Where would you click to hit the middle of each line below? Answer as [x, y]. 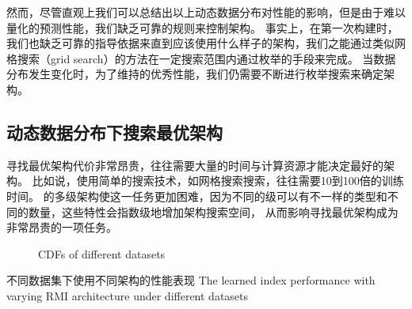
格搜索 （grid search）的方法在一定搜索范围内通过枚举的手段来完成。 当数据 [201, 58]
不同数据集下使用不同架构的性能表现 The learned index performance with [191, 280]
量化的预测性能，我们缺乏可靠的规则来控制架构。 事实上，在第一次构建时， [202, 27]
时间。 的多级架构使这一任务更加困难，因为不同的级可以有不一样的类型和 [197, 196]
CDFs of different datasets [102, 253]
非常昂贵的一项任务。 [62, 227]
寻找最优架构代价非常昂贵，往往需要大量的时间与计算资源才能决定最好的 [195, 165]
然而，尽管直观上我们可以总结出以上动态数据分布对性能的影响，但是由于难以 [206, 12]
